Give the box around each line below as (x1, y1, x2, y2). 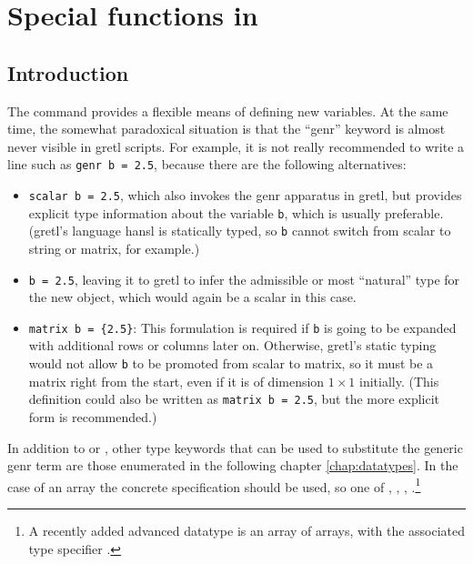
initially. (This (359, 371, 439, 390)
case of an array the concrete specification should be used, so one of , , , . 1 (7, 474, 421, 496)
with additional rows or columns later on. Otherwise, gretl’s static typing (28, 336, 437, 355)
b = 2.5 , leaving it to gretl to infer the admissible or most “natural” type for (28, 269, 460, 288)
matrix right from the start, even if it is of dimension (28, 371, 325, 390)
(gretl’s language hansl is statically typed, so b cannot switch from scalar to (28, 221, 451, 240)
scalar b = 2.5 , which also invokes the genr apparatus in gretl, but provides (28, 186, 462, 205)
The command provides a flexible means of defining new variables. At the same (7, 101, 448, 120)
